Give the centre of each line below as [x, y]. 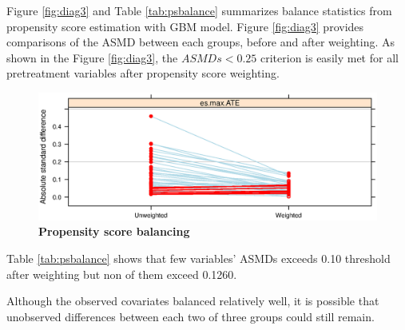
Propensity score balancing [114, 231]
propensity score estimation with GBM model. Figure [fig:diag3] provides [185, 26]
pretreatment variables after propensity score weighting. [143, 73]
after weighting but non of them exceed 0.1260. [122, 274]
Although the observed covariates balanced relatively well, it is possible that [193, 301]
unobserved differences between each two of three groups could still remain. [191, 316]
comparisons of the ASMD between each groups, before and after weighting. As [201, 42]
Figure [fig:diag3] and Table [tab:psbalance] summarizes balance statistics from [199, 10]
